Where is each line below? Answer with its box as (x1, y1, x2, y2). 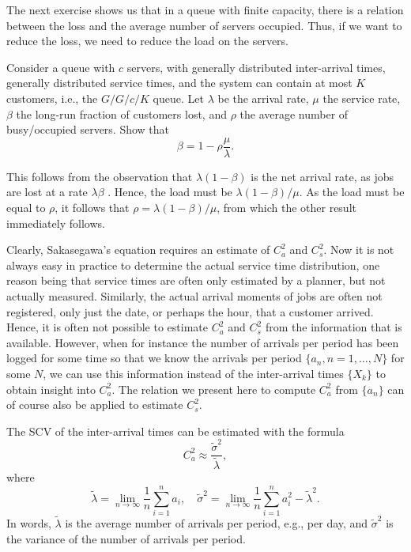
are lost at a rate (6, 183, 88, 200)
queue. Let (153, 89, 204, 106)
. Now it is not (323, 241, 394, 258)
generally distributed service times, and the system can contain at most (6, 74, 353, 91)
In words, (6, 515, 51, 531)
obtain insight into (6, 380, 96, 397)
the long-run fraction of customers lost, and (16, 105, 227, 122)
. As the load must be (299, 183, 405, 200)
